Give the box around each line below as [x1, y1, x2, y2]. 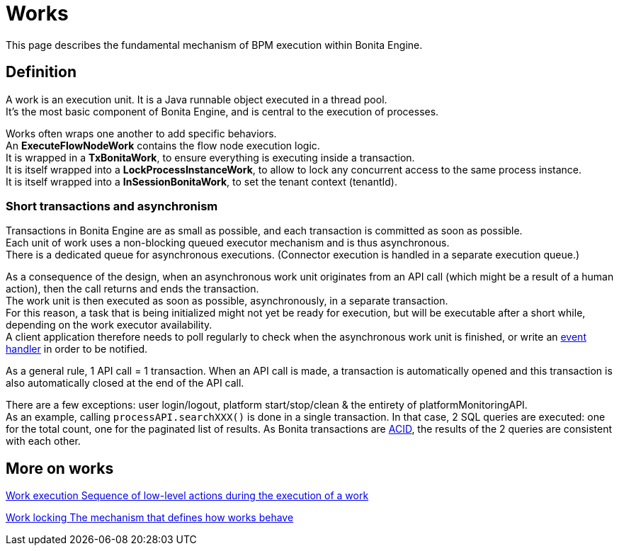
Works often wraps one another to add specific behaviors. [6, 127, 277, 140]
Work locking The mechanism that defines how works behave [6, 511, 294, 524]
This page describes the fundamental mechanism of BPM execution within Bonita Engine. [6, 38, 423, 51]
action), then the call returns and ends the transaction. [6, 283, 259, 295]
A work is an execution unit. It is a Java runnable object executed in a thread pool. [6, 93, 387, 106]
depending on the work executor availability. [6, 319, 212, 331]
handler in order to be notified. [6, 343, 148, 356]
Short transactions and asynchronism [6, 198, 218, 213]
